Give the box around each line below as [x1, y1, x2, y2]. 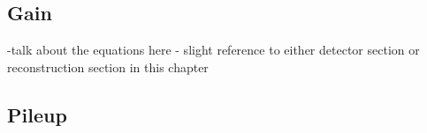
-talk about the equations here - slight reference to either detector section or [7, 41, 420, 59]
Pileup [7, 100, 67, 128]
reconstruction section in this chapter [7, 57, 209, 76]
